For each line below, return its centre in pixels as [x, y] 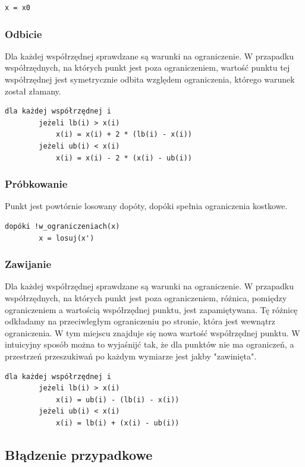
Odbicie [23, 34]
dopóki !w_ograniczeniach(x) [62, 226]
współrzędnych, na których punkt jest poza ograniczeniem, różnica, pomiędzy [146, 297]
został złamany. [33, 91]
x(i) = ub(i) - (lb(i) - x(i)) [117, 400]
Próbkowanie [36, 184]
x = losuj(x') [67, 238]
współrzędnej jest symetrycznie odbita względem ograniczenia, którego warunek [150, 79]
